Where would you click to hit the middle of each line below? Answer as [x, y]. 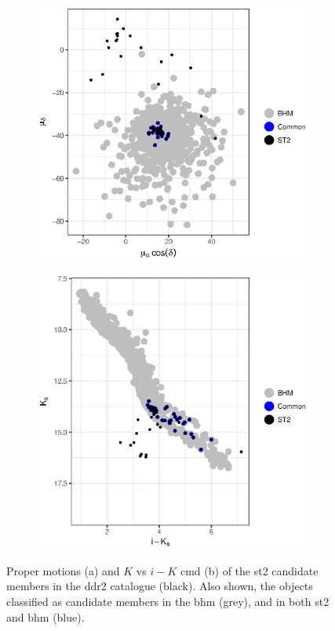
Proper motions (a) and [63, 570]
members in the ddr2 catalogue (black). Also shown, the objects [160, 586]
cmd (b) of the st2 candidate [249, 570]
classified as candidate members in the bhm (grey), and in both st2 [168, 602]
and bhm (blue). [46, 616]
